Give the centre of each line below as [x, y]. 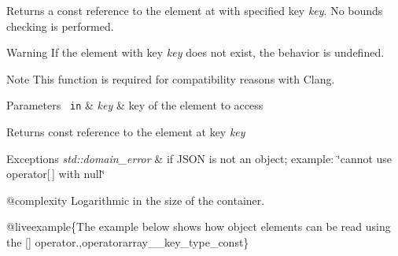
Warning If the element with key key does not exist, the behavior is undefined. [195, 52]
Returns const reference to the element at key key [126, 132]
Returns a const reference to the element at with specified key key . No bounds [195, 10]
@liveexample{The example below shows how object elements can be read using [199, 226]
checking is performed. [60, 26]
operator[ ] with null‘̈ [56, 174]
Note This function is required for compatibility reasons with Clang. [171, 78]
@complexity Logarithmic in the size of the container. [136, 200]
